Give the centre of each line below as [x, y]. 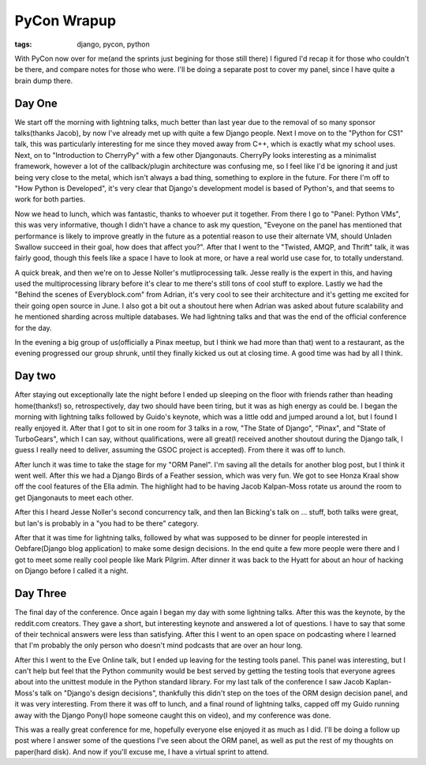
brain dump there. [44, 81]
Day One [36, 103]
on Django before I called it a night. [72, 571]
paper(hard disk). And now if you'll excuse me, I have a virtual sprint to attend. [142, 752]
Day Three [41, 593]
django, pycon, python [113, 44]
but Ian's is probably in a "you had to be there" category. [106, 523]
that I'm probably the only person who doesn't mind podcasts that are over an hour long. [159, 645]
